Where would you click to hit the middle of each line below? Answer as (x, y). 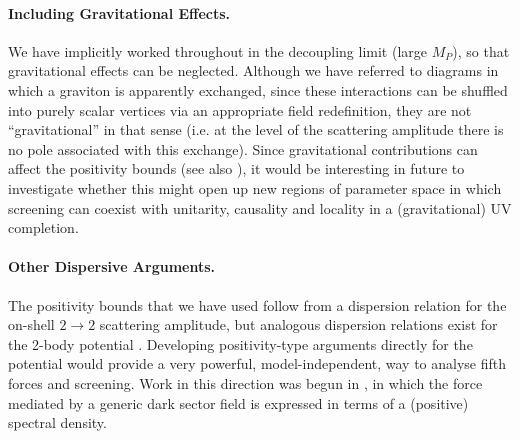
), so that (481, 50)
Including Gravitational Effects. (119, 12)
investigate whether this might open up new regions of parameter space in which (255, 187)
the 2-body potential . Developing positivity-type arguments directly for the (240, 343)
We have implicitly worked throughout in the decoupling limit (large (217, 50)
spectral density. (57, 422)
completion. (43, 227)
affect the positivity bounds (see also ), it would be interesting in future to (236, 168)
